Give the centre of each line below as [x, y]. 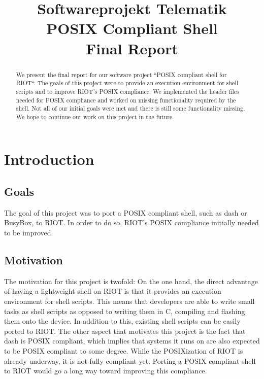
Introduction [49, 159]
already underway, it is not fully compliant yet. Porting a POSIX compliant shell [130, 360]
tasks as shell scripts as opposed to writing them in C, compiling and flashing [125, 311]
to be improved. [29, 233]
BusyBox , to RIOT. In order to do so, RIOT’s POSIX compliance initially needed [131, 222]
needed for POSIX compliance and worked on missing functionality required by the [126, 100]
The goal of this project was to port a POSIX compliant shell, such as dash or [126, 212]
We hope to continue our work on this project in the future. [95, 116]
